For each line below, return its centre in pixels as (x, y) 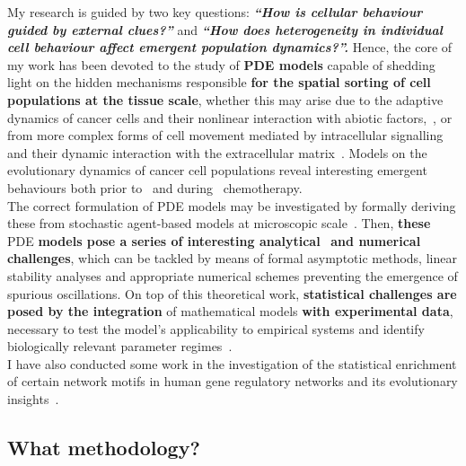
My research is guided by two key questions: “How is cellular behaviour (215, 12)
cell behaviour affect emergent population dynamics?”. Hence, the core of (230, 47)
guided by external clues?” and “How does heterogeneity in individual (225, 29)
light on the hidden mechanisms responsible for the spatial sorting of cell (219, 82)
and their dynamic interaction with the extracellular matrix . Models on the (217, 152)
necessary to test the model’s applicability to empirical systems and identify (216, 328)
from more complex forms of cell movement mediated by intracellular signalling (225, 135)
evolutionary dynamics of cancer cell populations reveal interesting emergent (217, 170)
